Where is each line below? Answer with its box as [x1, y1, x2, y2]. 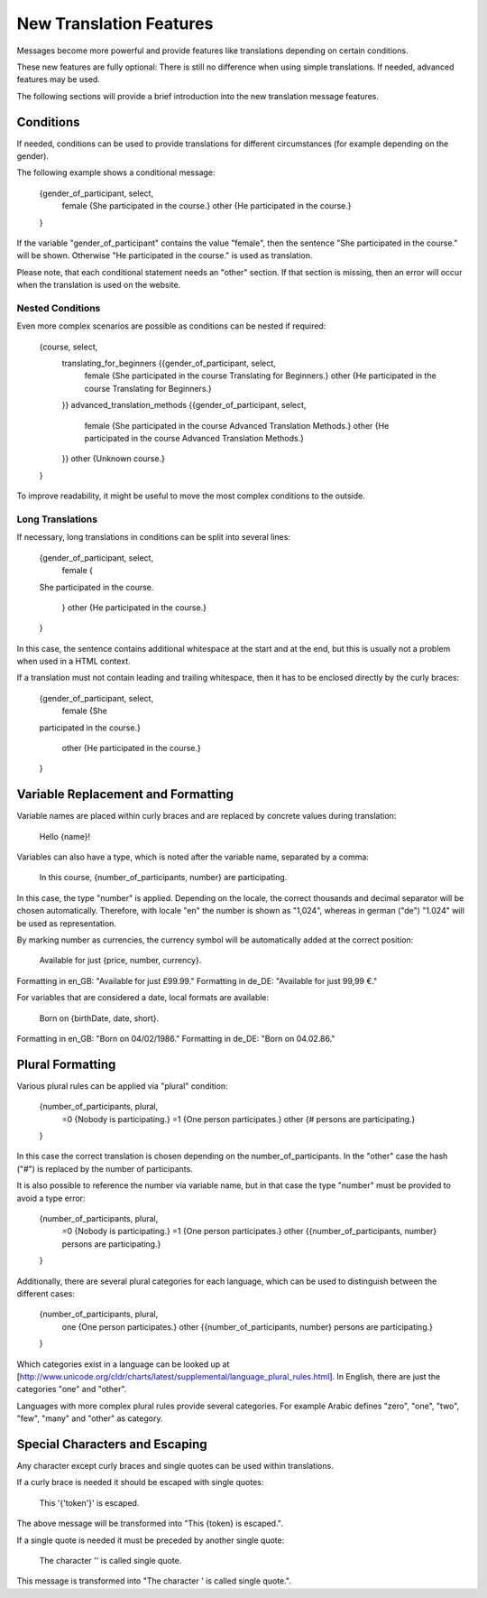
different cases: [16, 1287, 76, 1299]
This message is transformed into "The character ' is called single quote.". [16, 1575, 292, 1586]
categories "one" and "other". [16, 1384, 127, 1395]
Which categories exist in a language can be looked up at [16, 1359, 230, 1370]
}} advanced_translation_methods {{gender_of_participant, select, [61, 400, 307, 411]
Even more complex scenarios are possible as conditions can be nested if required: [16, 321, 326, 331]
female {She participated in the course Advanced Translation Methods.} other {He [84, 420, 390, 431]
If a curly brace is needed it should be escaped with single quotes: [16, 1477, 264, 1488]
